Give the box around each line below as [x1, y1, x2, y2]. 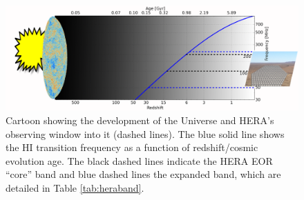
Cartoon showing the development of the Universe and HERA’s [6, 112, 274, 127]
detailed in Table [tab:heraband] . [6, 180, 144, 194]
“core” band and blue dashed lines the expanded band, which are [6, 167, 281, 181]
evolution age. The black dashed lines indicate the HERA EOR [6, 153, 273, 168]
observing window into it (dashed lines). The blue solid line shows [6, 126, 285, 141]
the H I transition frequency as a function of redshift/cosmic [6, 140, 258, 154]
